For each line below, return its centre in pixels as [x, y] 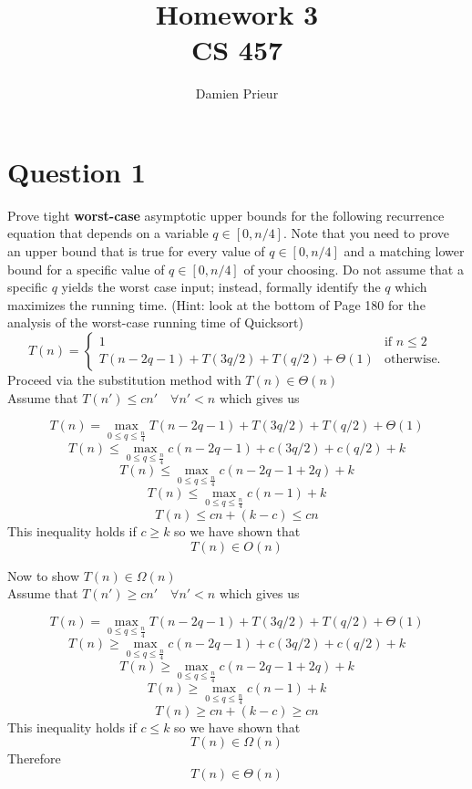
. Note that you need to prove [366, 233]
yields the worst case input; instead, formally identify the [221, 287]
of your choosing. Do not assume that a [354, 269]
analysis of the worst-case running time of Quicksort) [155, 322]
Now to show [44, 575]
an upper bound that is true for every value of [136, 251]
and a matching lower [404, 251]
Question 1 [77, 171]
